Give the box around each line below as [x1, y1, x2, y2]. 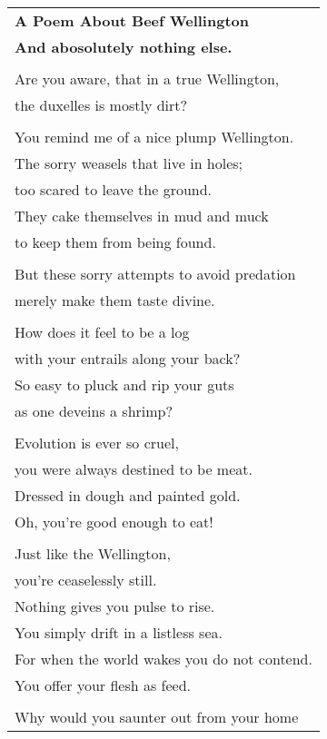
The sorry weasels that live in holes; [15, 153, 243, 173]
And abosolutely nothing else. [15, 36, 233, 57]
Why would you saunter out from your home [15, 706, 299, 727]
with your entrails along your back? [15, 348, 241, 369]
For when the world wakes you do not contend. [15, 648, 312, 669]
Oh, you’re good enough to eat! [15, 511, 213, 532]
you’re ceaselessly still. [15, 569, 157, 590]
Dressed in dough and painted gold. [15, 485, 241, 506]
